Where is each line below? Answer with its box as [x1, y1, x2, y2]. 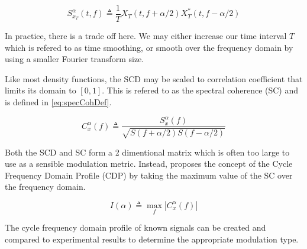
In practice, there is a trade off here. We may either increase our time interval [5, 30, 287, 42]
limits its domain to [5, 84, 76, 96]
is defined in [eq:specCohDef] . [5, 96, 112, 108]
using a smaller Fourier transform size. [5, 53, 144, 65]
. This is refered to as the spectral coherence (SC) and [102, 84, 299, 96]
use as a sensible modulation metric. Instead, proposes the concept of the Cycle [5, 157, 293, 170]
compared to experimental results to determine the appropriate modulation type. [5, 232, 299, 245]
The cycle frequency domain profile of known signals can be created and [5, 221, 266, 234]
